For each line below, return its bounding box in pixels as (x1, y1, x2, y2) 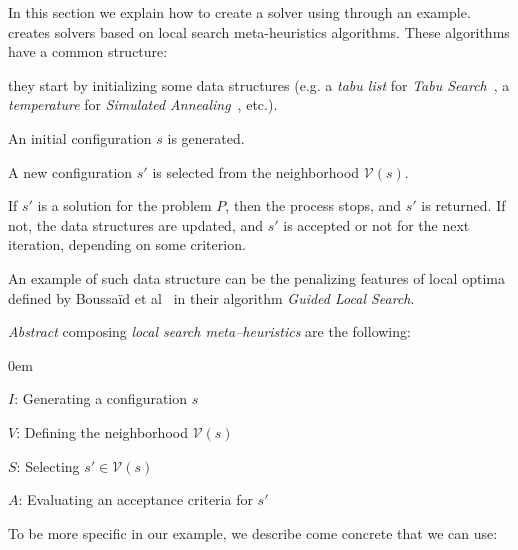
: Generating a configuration (14, 388, 188, 409)
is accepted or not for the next (283, 214, 470, 235)
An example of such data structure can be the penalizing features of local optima (8, 267, 505, 288)
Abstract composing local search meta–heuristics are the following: (8, 321, 411, 342)
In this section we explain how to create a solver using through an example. (8, 2, 471, 22)
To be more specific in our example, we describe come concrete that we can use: (8, 522, 498, 543)
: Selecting (16, 455, 80, 476)
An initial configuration (8, 127, 152, 148)
